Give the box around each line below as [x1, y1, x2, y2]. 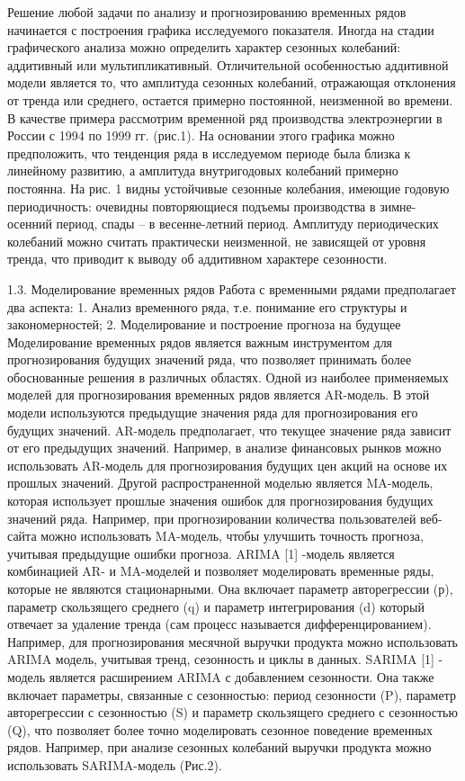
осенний [7, 214, 52, 233]
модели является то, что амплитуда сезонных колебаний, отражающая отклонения [7, 73, 456, 92]
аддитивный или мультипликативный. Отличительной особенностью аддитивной [7, 55, 449, 74]
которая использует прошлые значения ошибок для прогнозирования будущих [7, 491, 434, 510]
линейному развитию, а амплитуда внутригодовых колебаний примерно [7, 161, 398, 180]
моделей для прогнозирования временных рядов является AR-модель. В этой [7, 385, 430, 404]
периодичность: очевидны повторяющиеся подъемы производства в [7, 196, 376, 215]
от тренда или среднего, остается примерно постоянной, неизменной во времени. [7, 90, 453, 109]
